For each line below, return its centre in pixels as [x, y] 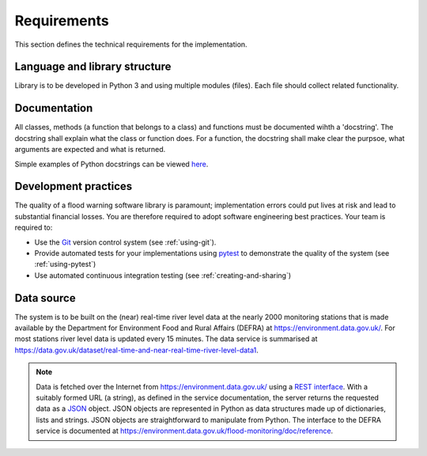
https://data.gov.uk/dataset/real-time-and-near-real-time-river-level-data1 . [136, 350]
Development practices [74, 186]
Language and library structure [93, 67]
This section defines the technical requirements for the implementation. [131, 44]
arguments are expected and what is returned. [90, 150]
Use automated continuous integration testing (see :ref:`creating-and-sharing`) [163, 275]
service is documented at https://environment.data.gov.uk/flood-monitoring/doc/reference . [185, 431]
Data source [45, 298]
